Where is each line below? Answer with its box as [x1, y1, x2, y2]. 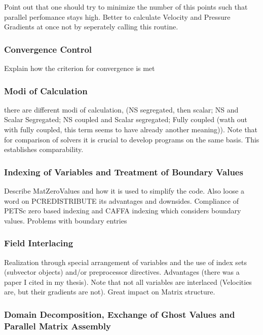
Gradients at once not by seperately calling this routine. [4, 21, 178, 32]
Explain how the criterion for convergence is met [4, 63, 155, 73]
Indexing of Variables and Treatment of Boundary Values [4, 165, 243, 178]
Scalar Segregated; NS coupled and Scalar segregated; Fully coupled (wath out [4, 114, 247, 125]
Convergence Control [4, 43, 92, 55]
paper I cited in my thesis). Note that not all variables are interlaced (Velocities [4, 276, 252, 287]
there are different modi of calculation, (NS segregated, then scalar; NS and [4, 104, 239, 115]
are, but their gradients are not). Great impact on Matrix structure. [4, 286, 215, 297]
